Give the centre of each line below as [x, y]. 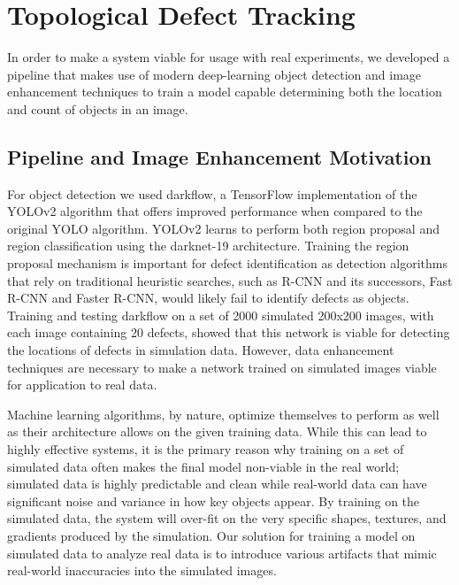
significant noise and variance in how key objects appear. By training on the [214, 500]
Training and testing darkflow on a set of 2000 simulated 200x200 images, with [221, 315]
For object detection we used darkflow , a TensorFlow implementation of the [212, 193]
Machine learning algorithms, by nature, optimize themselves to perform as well [223, 414]
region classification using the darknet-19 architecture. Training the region [208, 246]
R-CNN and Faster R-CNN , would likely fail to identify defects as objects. [208, 298]
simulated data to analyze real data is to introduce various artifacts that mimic [222, 553]
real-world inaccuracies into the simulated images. [142, 570]
